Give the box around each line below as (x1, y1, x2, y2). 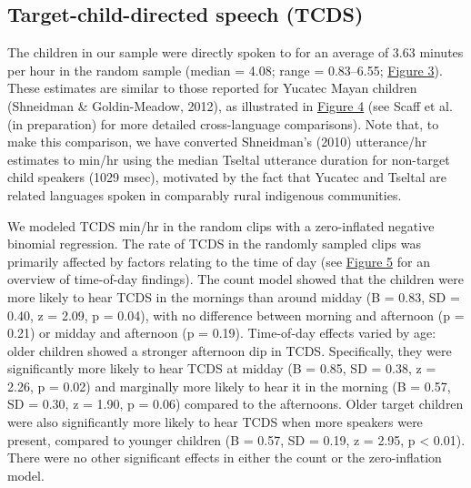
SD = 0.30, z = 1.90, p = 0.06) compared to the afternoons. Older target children (7, 394, 464, 413)
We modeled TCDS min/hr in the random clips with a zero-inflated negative (7, 216, 435, 235)
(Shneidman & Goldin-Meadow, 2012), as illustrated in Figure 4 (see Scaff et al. (7, 96, 453, 115)
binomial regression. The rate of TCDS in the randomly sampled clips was (7, 234, 421, 253)
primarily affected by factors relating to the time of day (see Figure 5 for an (7, 251, 430, 270)
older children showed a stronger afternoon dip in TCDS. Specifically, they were (7, 341, 452, 360)
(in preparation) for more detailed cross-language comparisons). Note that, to (7, 114, 439, 133)
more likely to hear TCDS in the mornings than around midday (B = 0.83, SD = (7, 287, 460, 306)
